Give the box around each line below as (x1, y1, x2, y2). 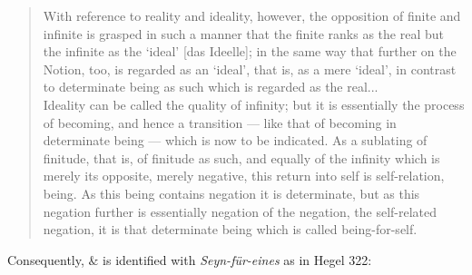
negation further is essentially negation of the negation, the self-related (43, 201, 438, 221)
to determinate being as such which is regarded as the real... (43, 77, 379, 96)
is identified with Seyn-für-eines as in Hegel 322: (103, 250, 372, 269)
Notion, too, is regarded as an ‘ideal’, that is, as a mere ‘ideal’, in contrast (43, 59, 457, 78)
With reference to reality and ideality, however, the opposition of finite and (43, 6, 461, 25)
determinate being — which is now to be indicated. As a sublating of (43, 131, 428, 150)
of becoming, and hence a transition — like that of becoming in (43, 113, 397, 132)
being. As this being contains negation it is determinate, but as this (43, 183, 420, 202)
